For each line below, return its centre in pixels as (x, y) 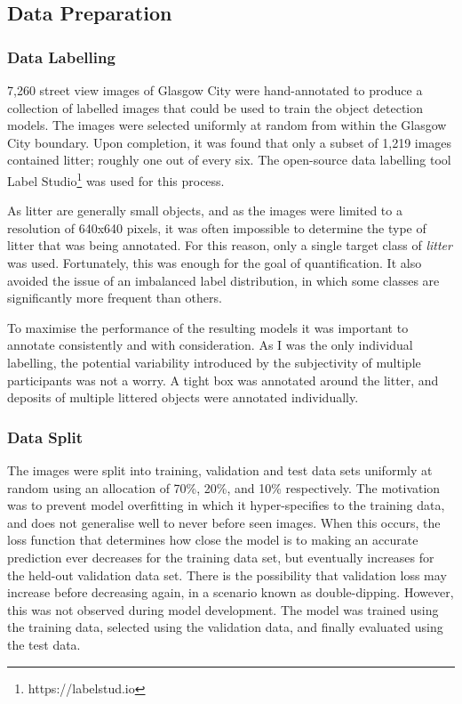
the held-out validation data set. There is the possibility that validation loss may (227, 575)
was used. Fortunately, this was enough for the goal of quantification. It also (215, 263)
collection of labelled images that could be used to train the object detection (215, 107)
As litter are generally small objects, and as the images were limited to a (205, 210)
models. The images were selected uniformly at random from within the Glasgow (227, 125)
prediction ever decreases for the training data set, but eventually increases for (221, 557)
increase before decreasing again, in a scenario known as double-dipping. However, (231, 592)
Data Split (45, 437)
